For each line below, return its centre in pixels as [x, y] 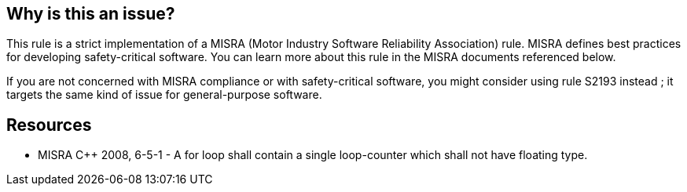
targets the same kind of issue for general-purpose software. [164, 95]
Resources [49, 125]
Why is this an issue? [91, 14]
